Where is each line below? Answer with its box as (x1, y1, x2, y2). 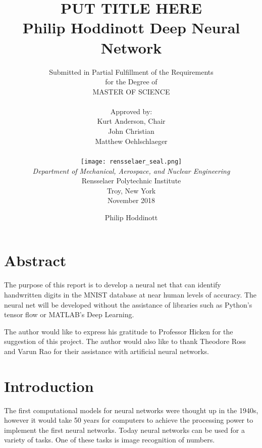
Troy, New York (107, 185, 156, 195)
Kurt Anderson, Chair (97, 116, 166, 126)
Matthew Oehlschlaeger (95, 135, 168, 146)
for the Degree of (105, 76, 158, 87)
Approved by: (110, 106, 152, 116)
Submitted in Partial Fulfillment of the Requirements (49, 66, 214, 77)
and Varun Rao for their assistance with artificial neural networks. (4, 345, 209, 356)
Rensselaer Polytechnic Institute (81, 175, 181, 186)
